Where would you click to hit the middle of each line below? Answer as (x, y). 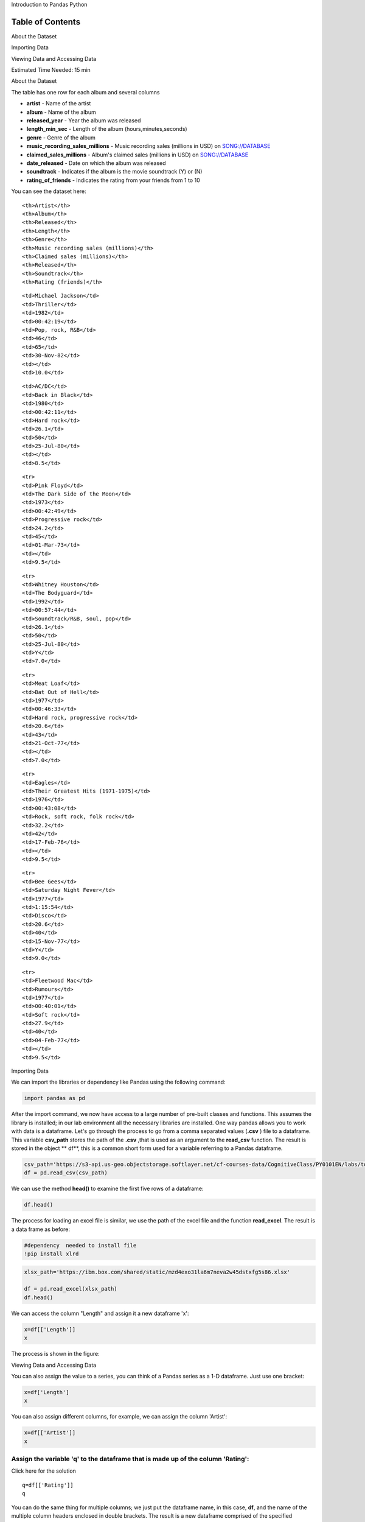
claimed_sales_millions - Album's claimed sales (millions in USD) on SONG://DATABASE (137, 155)
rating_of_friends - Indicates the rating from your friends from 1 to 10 (113, 180)
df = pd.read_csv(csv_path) (66, 1173)
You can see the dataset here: (49, 191)
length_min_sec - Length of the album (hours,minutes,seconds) (107, 129)
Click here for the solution (43, 1471)
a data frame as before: (40, 1229)
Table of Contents (46, 22)
